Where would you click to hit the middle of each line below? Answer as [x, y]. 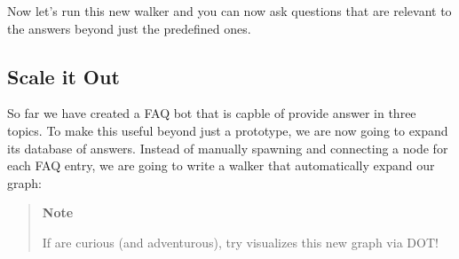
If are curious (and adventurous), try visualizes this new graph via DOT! [240, 242]
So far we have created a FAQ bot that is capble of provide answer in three [212, 113]
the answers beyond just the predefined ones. [129, 28]
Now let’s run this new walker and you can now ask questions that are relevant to [229, 11]
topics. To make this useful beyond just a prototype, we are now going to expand [228, 130]
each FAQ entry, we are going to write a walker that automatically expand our [221, 165]
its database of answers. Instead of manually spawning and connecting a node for [228, 148]
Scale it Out [63, 76]
